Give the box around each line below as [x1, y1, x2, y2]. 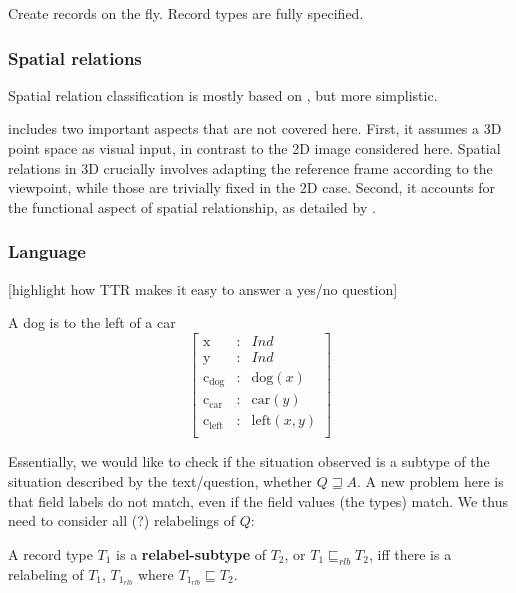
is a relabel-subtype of [116, 543, 266, 564]
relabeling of [8, 563, 84, 584]
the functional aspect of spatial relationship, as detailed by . [8, 196, 376, 217]
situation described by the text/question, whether [8, 471, 313, 492]
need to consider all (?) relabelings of [8, 510, 235, 531]
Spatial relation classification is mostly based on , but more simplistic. [8, 84, 438, 105]
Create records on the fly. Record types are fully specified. [8, 3, 364, 23]
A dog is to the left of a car [8, 312, 176, 333]
